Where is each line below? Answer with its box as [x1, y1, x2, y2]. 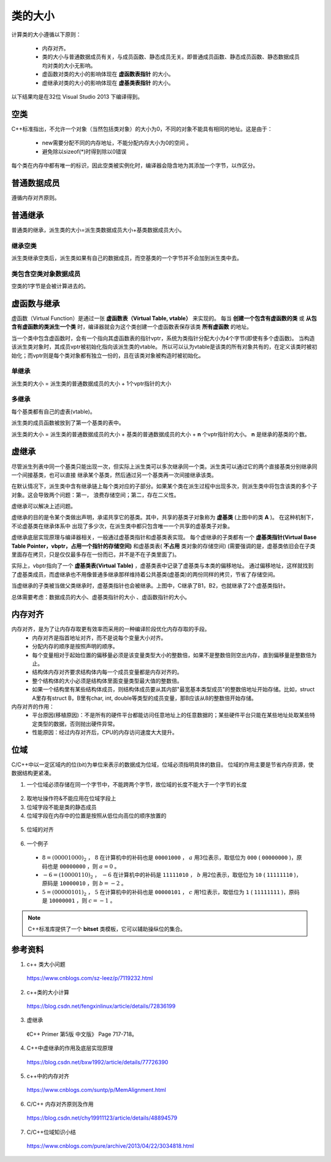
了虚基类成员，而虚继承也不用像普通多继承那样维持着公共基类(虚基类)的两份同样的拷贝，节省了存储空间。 [11, 570, 279, 578]
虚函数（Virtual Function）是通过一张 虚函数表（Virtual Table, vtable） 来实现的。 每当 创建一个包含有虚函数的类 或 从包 [11, 314, 317, 322]
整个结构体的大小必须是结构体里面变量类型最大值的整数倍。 [32, 677, 183, 685]
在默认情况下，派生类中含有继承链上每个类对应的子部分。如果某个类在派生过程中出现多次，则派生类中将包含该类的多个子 [11, 482, 318, 490]
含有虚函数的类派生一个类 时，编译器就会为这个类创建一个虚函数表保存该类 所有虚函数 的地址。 [11, 323, 253, 331]
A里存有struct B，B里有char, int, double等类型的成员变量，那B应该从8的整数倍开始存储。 [32, 694, 257, 702]
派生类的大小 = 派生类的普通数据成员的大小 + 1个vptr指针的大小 [11, 380, 172, 387]
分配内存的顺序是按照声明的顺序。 [32, 643, 118, 650]
